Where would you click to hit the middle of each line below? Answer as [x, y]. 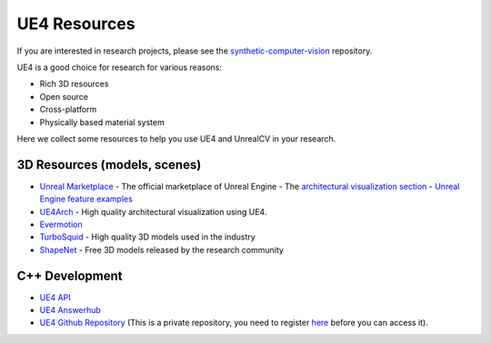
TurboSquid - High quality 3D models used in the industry [148, 237]
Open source [64, 96]
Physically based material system [102, 122]
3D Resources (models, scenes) [109, 165]
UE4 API [55, 297]
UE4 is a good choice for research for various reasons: [120, 67]
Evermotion [61, 224]
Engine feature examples [86, 199]
